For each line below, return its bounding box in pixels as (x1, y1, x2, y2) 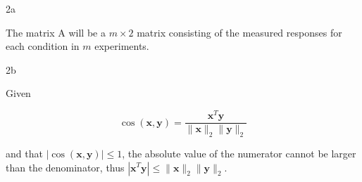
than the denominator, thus (6, 160, 125, 174)
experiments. (94, 39, 149, 53)
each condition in (6, 39, 80, 53)
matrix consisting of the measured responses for (137, 25, 342, 39)
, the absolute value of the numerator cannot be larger (122, 145, 356, 160)
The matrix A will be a (6, 25, 106, 39)
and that (6, 145, 43, 160)
